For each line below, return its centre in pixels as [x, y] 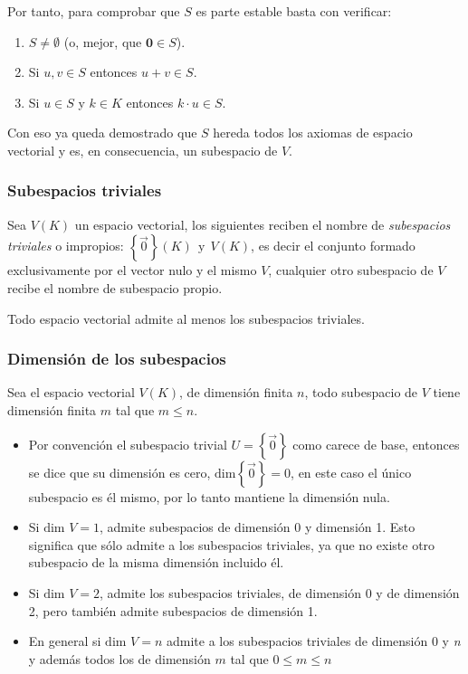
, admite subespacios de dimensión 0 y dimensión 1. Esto [257, 527]
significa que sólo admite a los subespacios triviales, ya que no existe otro [232, 544]
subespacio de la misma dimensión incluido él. [156, 562]
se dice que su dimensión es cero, [119, 472]
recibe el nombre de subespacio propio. [115, 287]
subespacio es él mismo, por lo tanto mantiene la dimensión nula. [209, 496]
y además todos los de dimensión [119, 658]
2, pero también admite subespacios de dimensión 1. [173, 610]
